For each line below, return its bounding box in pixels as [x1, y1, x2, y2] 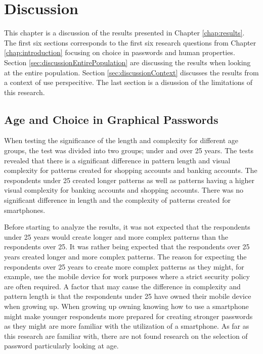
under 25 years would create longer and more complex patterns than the [4, 231, 228, 242]
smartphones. [4, 204, 46, 215]
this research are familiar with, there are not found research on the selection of [4, 330, 248, 341]
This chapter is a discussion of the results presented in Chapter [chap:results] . [4, 27, 245, 38]
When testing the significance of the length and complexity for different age [4, 135, 239, 146]
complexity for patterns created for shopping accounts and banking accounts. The [4, 165, 257, 175]
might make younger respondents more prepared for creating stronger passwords [4, 311, 253, 321]
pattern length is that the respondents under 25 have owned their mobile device [4, 291, 251, 301]
